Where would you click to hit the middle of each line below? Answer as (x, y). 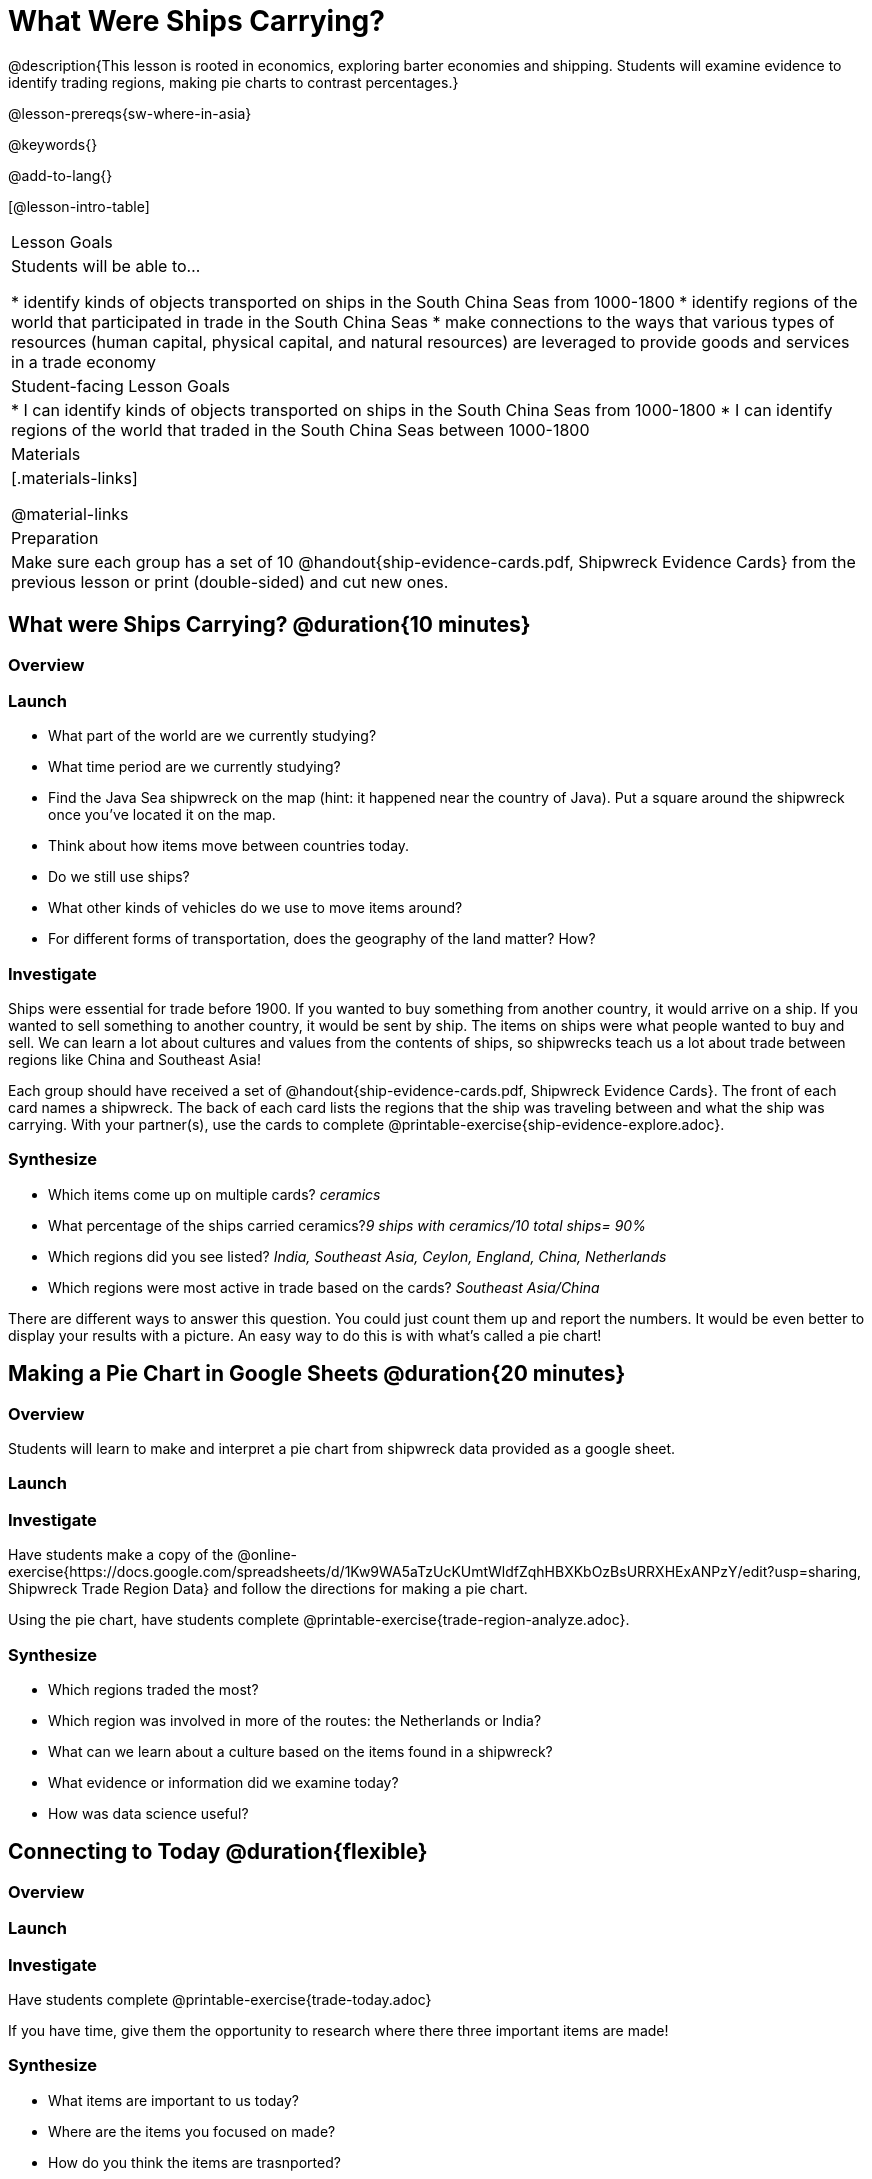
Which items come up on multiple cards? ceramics (214, 1194)
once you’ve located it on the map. (162, 815)
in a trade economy (84, 361)
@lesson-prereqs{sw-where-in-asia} (130, 113)
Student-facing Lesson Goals (121, 385)
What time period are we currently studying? (194, 767)
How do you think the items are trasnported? (194, 2162)
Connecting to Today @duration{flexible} (218, 1852)
